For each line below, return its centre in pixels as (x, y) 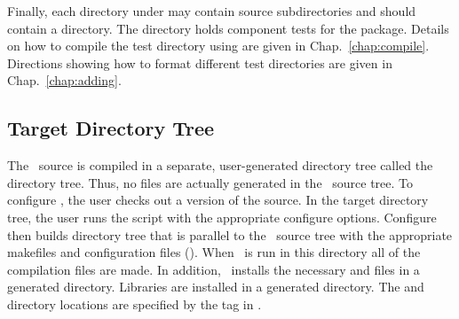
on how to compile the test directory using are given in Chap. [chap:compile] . (218, 46)
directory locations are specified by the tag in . (135, 303)
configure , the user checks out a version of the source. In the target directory (218, 200)
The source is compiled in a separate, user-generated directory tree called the (220, 165)
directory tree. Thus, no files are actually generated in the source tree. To (210, 182)
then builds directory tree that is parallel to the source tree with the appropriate (230, 234)
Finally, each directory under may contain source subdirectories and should (212, 11)
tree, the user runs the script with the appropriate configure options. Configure (222, 217)
